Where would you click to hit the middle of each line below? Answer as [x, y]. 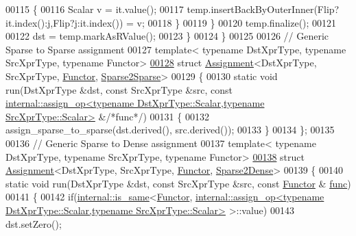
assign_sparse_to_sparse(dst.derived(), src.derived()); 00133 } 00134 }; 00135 [170, 130]
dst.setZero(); [34, 223]
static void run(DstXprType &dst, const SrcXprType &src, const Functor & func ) [178, 183]
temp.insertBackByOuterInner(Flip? [263, 9]
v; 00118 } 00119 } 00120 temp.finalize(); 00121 [237, 22]
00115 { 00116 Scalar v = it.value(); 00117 [95, 9]
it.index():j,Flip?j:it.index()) [64, 22]
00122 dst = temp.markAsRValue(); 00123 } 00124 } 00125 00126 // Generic [167, 36]
